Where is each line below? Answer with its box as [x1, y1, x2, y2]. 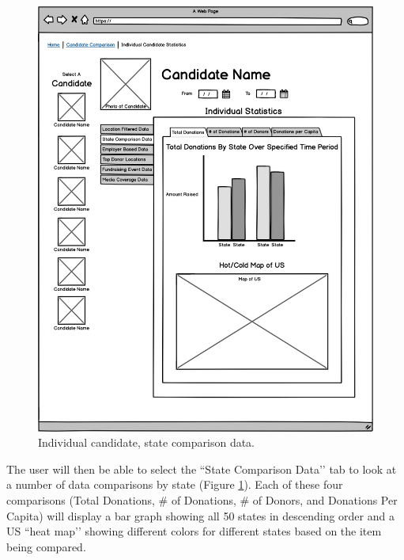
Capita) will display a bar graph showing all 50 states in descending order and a [6, 507, 395, 524]
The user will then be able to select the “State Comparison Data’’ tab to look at [6, 460, 397, 477]
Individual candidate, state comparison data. [38, 434, 255, 451]
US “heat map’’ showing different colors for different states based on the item [6, 523, 382, 539]
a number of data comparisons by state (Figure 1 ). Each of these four [6, 476, 343, 493]
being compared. [6, 538, 86, 554]
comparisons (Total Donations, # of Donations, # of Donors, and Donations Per [6, 492, 398, 509]
